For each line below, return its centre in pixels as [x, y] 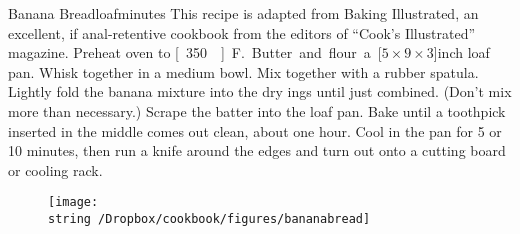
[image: [73, 202]
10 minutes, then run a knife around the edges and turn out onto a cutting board [257, 150]
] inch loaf [461, 52]
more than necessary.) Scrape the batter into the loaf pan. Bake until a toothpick [257, 110]
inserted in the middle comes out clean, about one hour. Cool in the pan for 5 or [255, 130]
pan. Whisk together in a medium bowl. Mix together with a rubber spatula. [243, 71]
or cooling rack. [55, 169]
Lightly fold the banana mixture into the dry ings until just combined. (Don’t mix [260, 91]
